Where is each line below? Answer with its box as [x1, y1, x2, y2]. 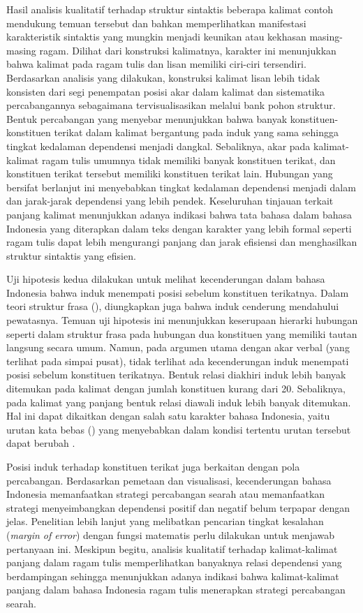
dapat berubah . [6, 436, 75, 450]
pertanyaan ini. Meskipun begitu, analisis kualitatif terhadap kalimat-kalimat [6, 541, 338, 556]
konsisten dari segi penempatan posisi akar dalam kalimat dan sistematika [6, 84, 325, 98]
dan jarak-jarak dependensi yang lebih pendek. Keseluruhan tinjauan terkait [6, 193, 334, 208]
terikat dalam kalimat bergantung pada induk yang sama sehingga [54, 125, 339, 140]
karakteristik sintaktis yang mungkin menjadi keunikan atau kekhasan [6, 29, 306, 44]
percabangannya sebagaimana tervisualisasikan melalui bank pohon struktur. [6, 98, 336, 112]
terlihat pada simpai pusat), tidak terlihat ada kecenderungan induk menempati [6, 353, 349, 368]
